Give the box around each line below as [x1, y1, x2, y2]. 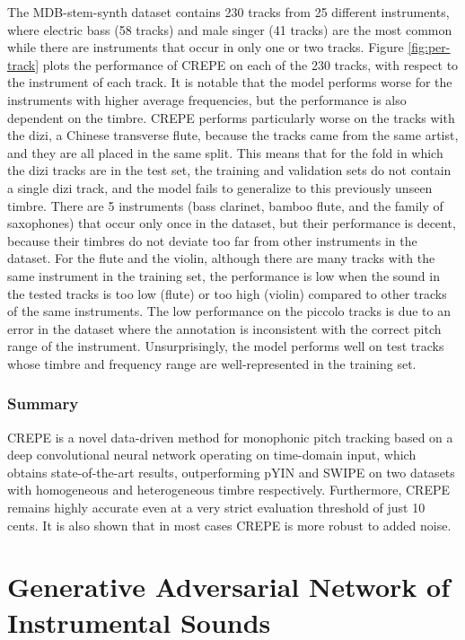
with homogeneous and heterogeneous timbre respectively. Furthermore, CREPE [7, 480, 451, 499]
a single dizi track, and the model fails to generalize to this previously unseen [7, 178, 433, 197]
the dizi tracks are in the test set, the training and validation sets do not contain [7, 161, 452, 180]
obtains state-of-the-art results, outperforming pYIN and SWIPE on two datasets [7, 462, 455, 481]
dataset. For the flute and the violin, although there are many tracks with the [7, 249, 435, 267]
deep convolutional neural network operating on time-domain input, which [7, 445, 417, 464]
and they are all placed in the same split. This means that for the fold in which [7, 143, 443, 162]
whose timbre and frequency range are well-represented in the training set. [7, 354, 417, 373]
